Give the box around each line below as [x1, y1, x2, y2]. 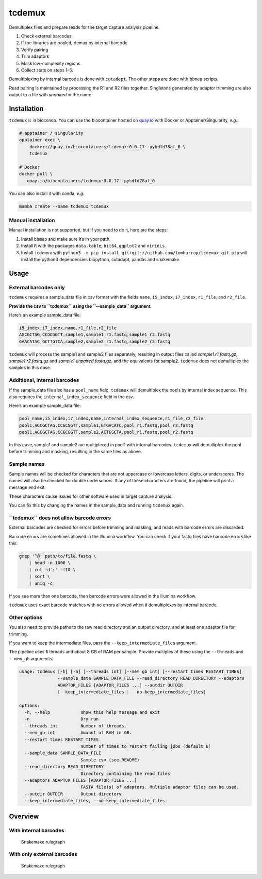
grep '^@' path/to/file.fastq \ [19, 553, 97, 559]
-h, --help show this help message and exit [24, 710, 160, 715]
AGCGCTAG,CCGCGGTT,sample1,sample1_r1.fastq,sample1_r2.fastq [19, 332, 170, 337]
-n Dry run [24, 716, 99, 722]
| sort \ [29, 574, 50, 580]
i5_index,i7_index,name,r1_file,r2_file [19, 325, 116, 331]
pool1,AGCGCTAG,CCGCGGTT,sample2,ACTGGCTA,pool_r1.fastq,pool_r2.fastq [19, 429, 194, 435]
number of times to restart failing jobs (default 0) [80, 744, 211, 749]
